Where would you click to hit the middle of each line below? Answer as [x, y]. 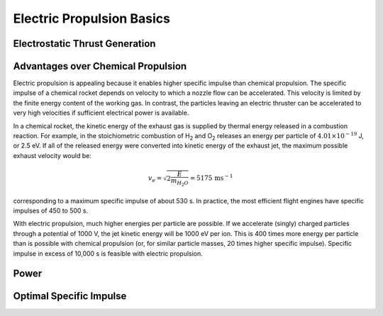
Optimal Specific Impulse [70, 297]
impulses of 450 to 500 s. [51, 210]
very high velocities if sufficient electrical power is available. [101, 113]
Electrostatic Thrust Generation [84, 44]
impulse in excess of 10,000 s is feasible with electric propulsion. [108, 253]
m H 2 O [180, 182]
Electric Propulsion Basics [91, 18]
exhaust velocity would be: [52, 155]
